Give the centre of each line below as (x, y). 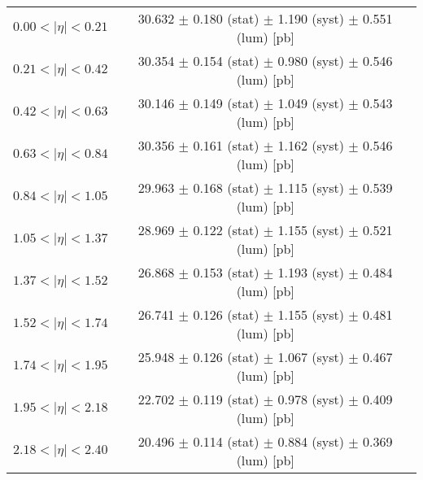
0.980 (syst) (311, 61)
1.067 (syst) (311, 357)
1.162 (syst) (311, 145)
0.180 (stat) (226, 18)
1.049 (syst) (311, 103)
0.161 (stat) (226, 145)
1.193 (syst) (311, 272)
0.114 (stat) (226, 441)
